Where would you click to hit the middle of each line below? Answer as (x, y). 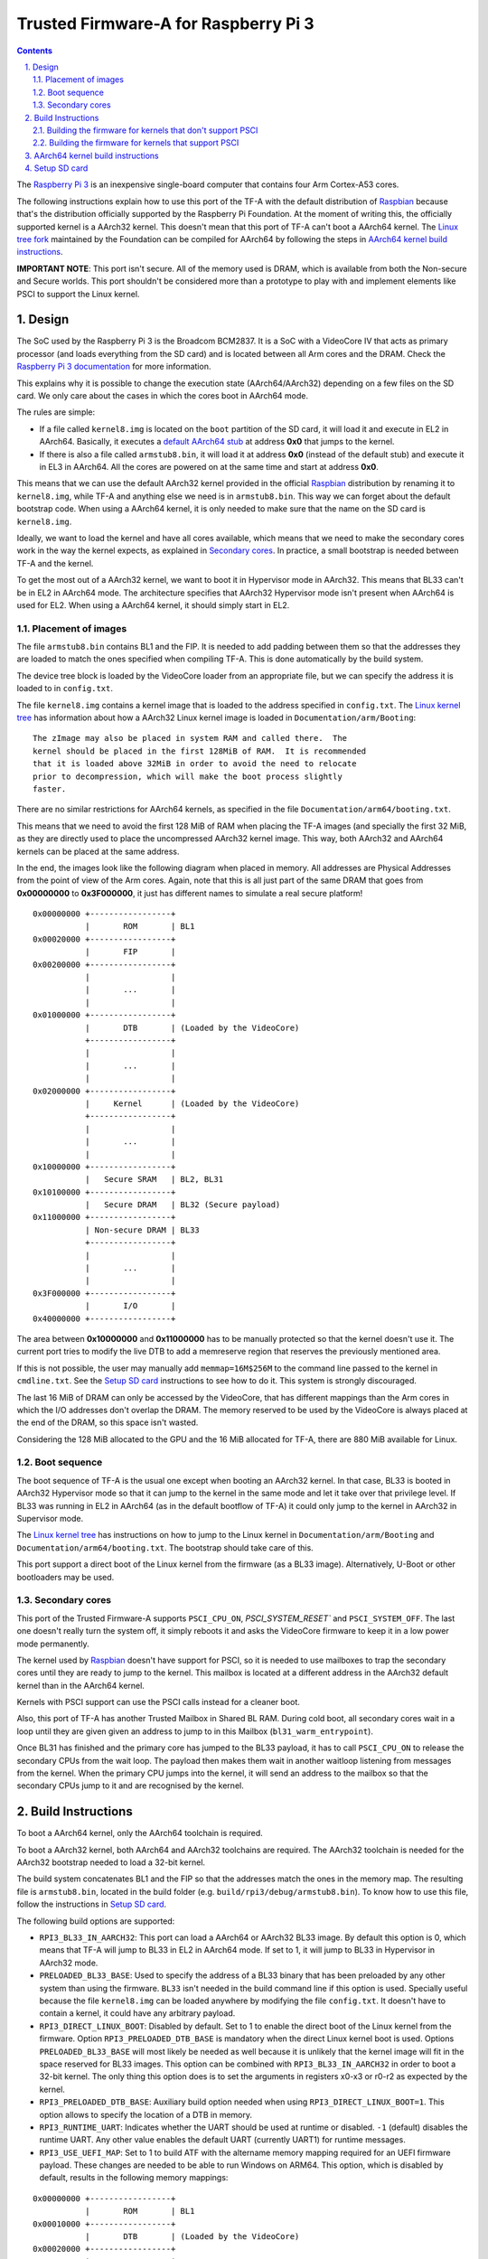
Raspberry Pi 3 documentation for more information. (114, 367)
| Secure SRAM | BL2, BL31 (154, 1180)
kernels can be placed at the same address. (98, 851)
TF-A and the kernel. (55, 563)
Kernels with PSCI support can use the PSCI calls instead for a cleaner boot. (158, 1702)
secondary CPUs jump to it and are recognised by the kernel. (130, 1786)
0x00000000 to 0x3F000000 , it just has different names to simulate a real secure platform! (190, 893)
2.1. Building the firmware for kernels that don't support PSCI (145, 130)
